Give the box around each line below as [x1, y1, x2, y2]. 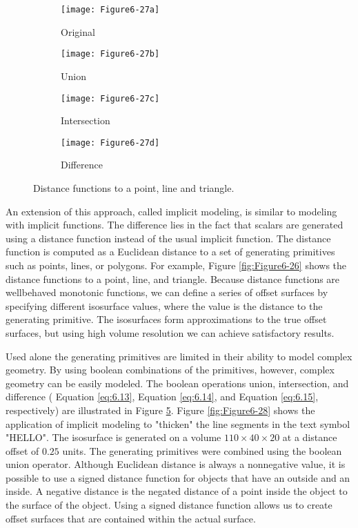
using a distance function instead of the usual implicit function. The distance [6, 231, 331, 245]
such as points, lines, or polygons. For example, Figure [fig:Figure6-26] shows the [6, 257, 347, 272]
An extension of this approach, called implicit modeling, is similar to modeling [6, 204, 337, 218]
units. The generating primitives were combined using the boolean [62, 443, 342, 458]
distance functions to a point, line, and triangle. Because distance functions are [6, 271, 340, 286]
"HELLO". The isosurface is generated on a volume [6, 430, 221, 444]
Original [61, 24, 95, 39]
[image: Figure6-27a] [61, 5, 160, 14]
